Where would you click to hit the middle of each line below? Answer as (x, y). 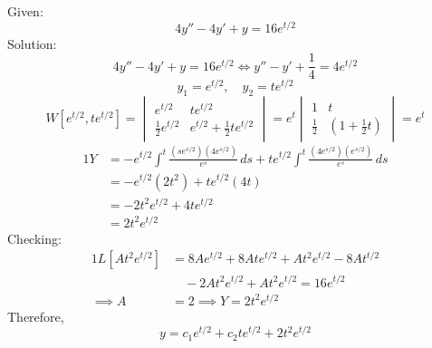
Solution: (32, 43)
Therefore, (36, 316)
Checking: (34, 238)
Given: (25, 11)
